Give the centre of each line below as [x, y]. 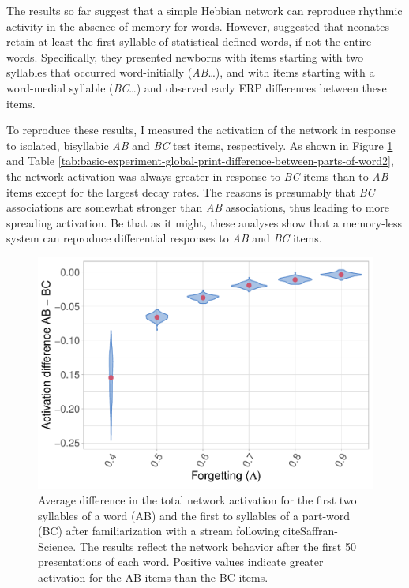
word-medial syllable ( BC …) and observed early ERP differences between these [197, 87]
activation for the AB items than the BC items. [153, 577]
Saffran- [319, 531]
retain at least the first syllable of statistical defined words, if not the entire [189, 41]
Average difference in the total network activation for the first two [197, 500]
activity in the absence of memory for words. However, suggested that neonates [198, 26]
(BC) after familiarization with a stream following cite [169, 531]
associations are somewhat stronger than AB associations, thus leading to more [198, 207]
